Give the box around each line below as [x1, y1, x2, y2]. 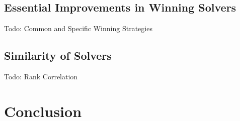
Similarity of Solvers [4, 48, 112, 63]
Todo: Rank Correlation [4, 71, 78, 81]
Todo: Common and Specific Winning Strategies [4, 23, 152, 34]
